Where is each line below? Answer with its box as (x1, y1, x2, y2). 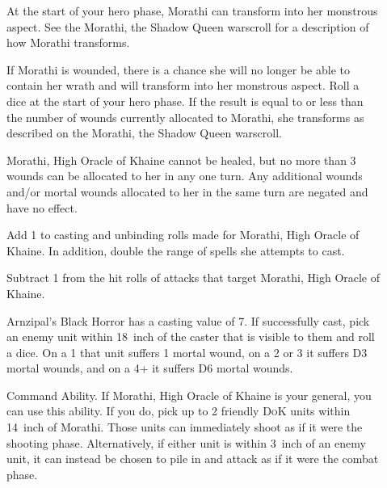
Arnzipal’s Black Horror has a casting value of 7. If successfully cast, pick (6, 312, 370, 329)
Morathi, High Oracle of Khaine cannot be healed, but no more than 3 (6, 151, 356, 168)
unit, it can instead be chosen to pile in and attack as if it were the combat (6, 450, 379, 467)
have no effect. (6, 199, 78, 216)
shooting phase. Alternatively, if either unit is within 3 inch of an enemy (6, 434, 366, 451)
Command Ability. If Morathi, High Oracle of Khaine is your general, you (6, 386, 372, 403)
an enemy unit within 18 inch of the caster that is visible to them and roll (6, 328, 375, 345)
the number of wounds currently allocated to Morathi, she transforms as (6, 108, 364, 125)
